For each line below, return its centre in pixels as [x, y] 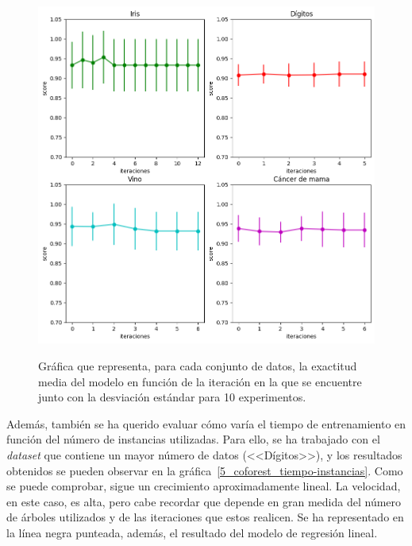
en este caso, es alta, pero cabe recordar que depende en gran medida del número [204, 501]
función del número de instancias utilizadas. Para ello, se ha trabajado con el [193, 439]
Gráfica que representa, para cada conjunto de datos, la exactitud [198, 366]
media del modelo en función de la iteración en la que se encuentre [200, 381]
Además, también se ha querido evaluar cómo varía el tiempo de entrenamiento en [206, 423]
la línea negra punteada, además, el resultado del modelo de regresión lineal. [192, 533]
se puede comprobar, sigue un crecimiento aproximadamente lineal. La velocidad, [204, 486]
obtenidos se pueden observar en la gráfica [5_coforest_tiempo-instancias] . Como [205, 470]
